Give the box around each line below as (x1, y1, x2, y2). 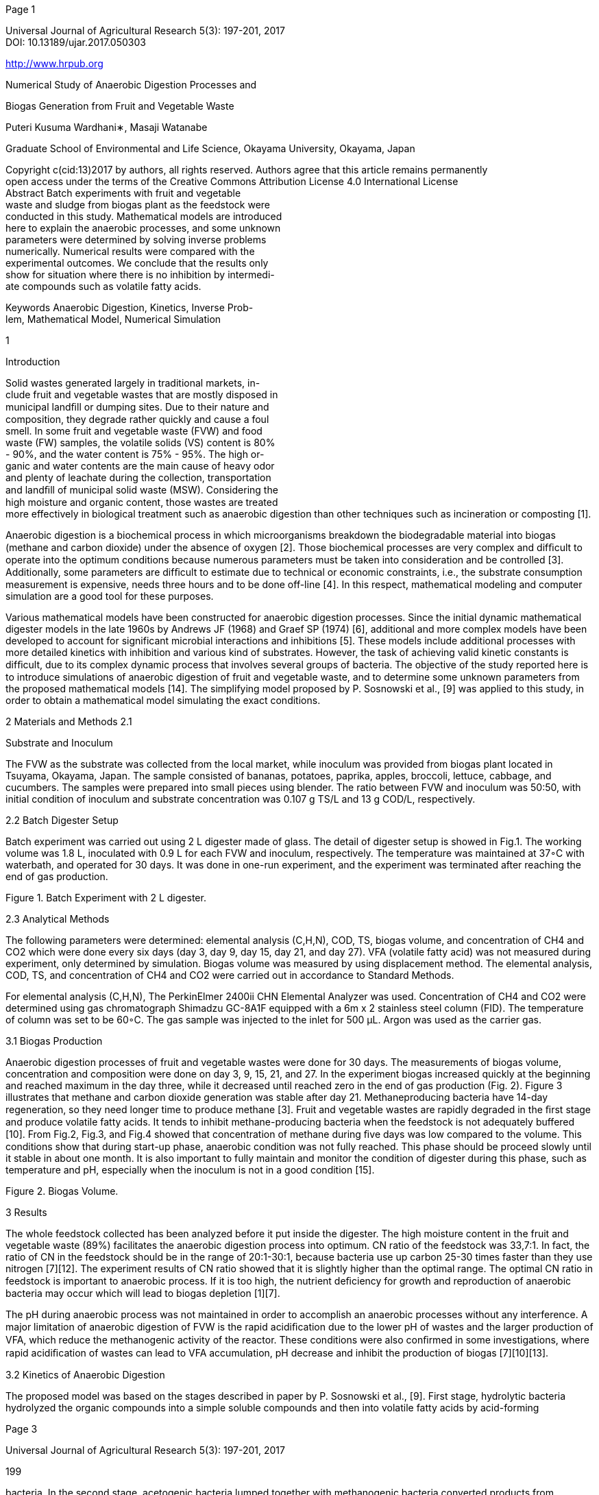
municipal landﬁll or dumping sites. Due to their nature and (5, 401, 269, 413)
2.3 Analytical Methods (5, 913, 110, 925)
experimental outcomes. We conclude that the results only (5, 257, 269, 269)
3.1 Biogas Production (5, 1035, 103, 1047)
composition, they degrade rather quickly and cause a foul (5, 413, 269, 425)
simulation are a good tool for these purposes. (5, 590, 214, 602)
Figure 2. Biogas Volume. (5, 1185, 119, 1197)
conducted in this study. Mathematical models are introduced (5, 210, 282, 222)
